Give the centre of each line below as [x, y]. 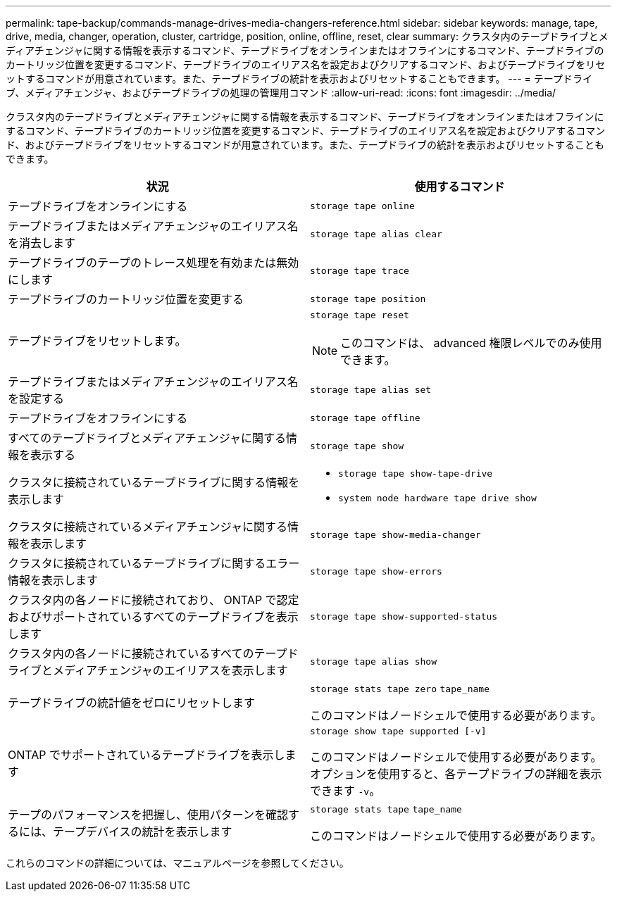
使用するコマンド [460, 187]
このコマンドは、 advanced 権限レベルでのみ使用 [471, 343]
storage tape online [362, 206]
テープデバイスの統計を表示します [143, 832]
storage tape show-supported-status [404, 616]
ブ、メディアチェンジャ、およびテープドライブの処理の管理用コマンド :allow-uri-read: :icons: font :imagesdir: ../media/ [281, 93]
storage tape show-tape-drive [416, 473]
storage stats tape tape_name [386, 809]
